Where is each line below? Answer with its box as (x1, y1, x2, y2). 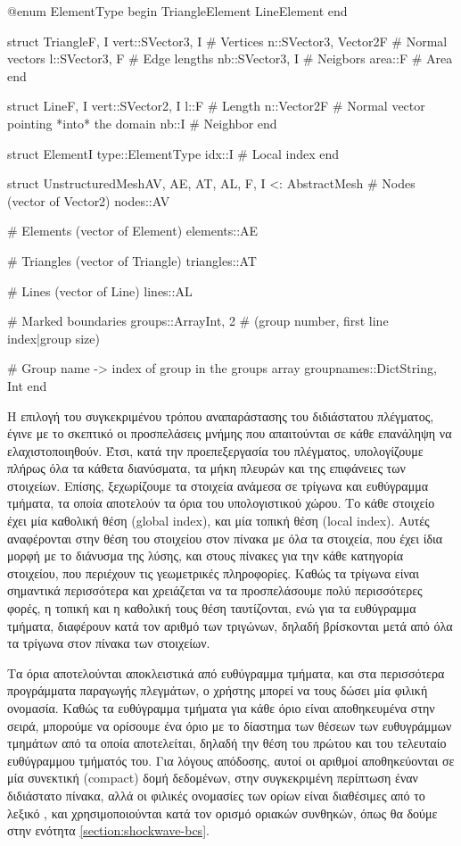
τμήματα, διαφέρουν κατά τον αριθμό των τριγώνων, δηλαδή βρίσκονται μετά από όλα (7, 616, 453, 634)
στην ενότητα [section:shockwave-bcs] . (7, 821, 210, 840)
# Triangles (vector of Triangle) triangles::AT (7, 251, 257, 270)
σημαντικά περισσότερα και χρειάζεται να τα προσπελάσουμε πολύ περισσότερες (7, 581, 423, 600)
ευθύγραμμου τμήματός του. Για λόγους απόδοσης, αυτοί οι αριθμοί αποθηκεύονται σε (7, 751, 455, 769)
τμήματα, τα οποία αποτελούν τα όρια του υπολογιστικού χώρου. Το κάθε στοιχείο (7, 493, 435, 512)
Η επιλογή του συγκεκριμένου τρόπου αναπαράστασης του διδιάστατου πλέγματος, (7, 406, 434, 425)
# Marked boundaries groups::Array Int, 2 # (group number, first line (7, 311, 389, 330)
